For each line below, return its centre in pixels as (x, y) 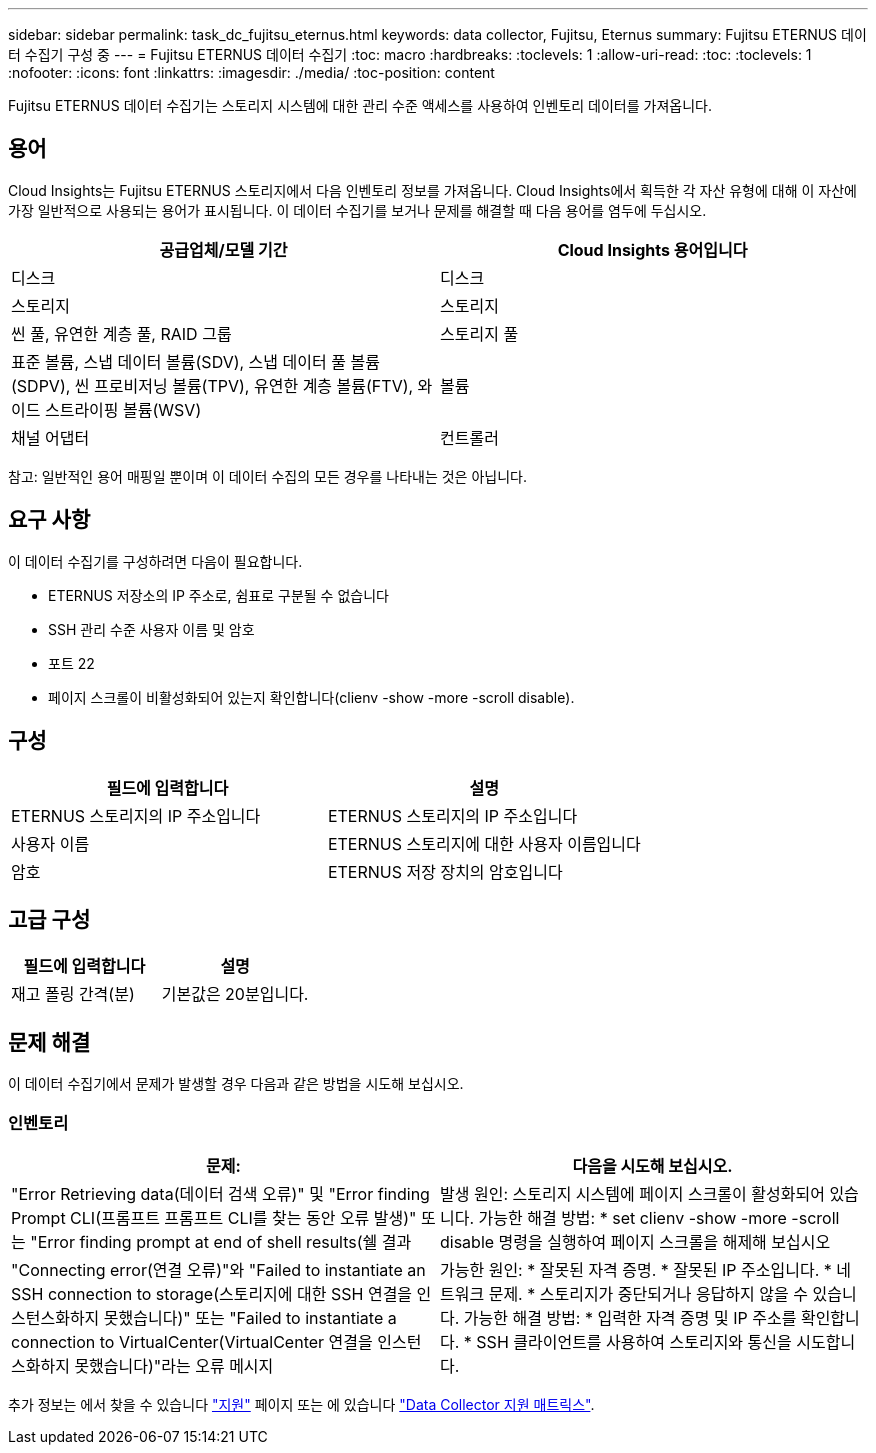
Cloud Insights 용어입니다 (652, 249)
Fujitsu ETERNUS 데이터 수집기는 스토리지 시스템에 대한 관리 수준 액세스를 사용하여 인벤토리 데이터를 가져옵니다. (360, 105)
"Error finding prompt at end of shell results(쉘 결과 (221, 1241)
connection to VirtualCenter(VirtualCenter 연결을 (192, 1341)
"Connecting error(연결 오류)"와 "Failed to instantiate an (218, 1269)
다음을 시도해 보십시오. (652, 1165)
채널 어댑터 (50, 437)
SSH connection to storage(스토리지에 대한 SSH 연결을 (212, 1293)
